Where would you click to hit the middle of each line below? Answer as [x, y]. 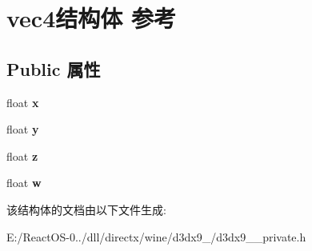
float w [24, 183]
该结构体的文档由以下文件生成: [86, 209]
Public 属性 [54, 68]
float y [23, 129]
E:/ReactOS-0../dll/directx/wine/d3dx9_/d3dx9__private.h [156, 236]
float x [23, 102]
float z [22, 155]
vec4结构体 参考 [91, 18]
